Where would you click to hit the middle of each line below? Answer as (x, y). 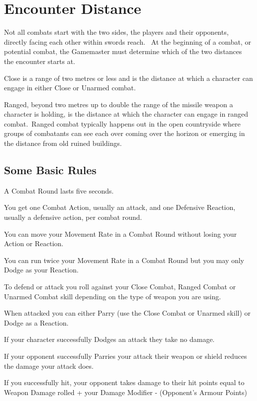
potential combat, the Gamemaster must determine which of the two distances (123, 51)
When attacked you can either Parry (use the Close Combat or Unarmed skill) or (128, 313)
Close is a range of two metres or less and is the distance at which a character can (128, 78)
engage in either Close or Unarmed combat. (70, 88)
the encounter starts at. (40, 61)
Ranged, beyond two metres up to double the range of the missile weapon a (119, 104)
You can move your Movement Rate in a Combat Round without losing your (120, 234)
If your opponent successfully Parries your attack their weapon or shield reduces (126, 356)
